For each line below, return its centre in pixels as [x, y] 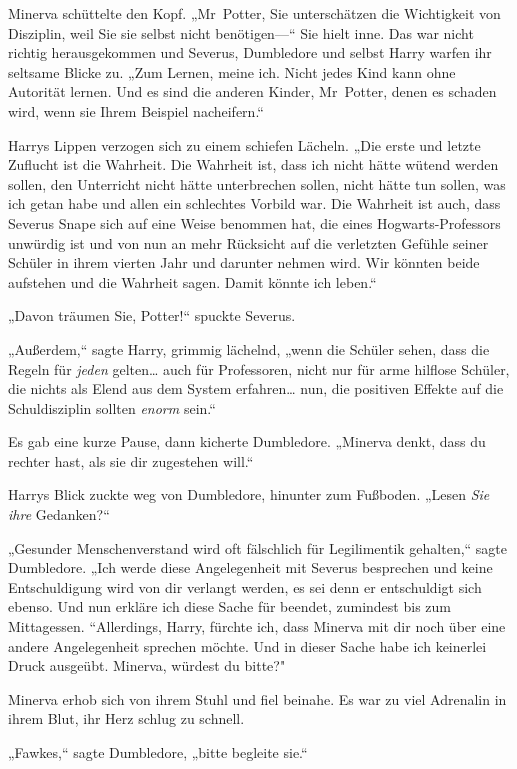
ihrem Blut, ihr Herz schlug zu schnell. [126, 718]
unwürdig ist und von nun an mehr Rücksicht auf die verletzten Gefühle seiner [248, 242]
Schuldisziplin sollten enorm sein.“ [112, 407]
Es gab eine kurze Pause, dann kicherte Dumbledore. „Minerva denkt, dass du [247, 441]
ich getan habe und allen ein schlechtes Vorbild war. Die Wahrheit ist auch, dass [254, 203]
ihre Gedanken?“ [59, 514]
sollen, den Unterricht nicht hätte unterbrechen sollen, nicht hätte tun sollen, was [257, 183]
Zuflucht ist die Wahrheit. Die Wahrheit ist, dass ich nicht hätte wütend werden [253, 164]
